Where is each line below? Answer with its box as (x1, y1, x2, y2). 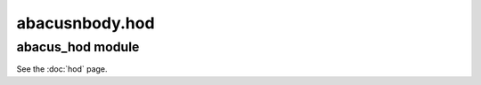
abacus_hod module (16, 39, 140, 55)
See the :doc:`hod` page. (16, 64, 108, 74)
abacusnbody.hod (16, 13, 155, 33)
